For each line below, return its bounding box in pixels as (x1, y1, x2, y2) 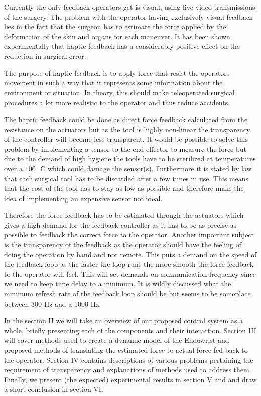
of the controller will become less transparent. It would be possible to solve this (4, 134, 248, 144)
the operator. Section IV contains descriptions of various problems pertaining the (4, 354, 253, 365)
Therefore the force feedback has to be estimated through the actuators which (4, 210, 244, 220)
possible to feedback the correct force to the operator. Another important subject (4, 229, 254, 240)
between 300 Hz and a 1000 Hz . (4, 298, 101, 309)
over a (4, 163, 23, 173)
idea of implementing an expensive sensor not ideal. (4, 192, 163, 203)
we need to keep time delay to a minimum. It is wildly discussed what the (4, 278, 231, 289)
